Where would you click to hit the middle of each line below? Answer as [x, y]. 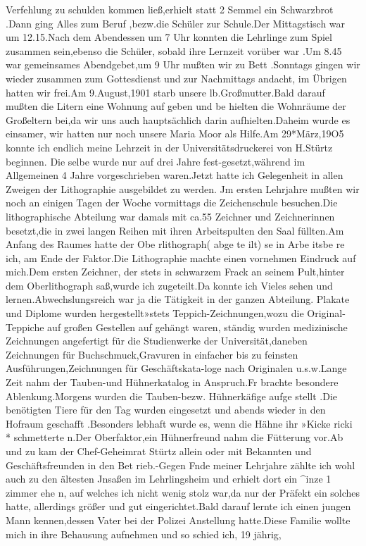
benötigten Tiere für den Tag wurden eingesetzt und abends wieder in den [166, 410]
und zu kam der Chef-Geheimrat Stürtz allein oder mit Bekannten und [159, 451]
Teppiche [25, 327]
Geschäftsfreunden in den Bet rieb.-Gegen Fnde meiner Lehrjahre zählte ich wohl [181, 465]
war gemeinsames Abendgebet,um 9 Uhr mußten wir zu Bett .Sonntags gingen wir [183, 64]
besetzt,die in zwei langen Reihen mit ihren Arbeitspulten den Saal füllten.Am [175, 230]
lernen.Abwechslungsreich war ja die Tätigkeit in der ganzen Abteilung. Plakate [178, 299]
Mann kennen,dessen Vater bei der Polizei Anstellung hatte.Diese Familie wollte [178, 520]
